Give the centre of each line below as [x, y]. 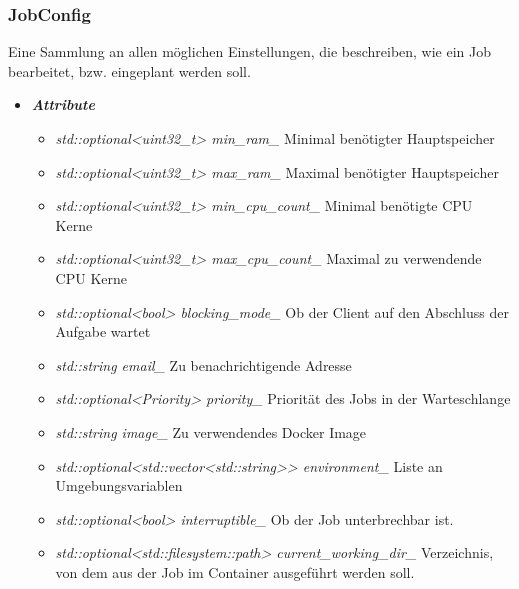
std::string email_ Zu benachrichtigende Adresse [203, 364]
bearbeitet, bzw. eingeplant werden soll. [129, 70]
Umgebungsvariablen [119, 485]
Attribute [63, 104]
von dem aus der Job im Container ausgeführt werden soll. [235, 571]
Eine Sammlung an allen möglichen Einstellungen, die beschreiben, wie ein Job [250, 51]
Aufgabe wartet [103, 331]
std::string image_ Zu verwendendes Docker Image [211, 431]
